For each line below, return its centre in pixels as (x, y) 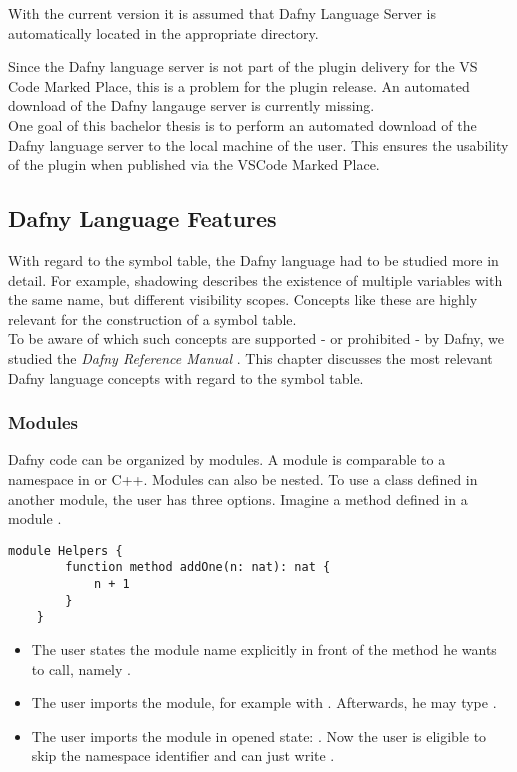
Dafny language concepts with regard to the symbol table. (186, 377)
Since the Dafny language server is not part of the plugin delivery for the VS (243, 66)
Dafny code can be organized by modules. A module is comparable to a (227, 459)
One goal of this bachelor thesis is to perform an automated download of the (242, 124)
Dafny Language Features (142, 218)
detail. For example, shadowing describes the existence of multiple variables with (255, 279)
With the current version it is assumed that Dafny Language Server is (222, 13)
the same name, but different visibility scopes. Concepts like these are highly (243, 299)
